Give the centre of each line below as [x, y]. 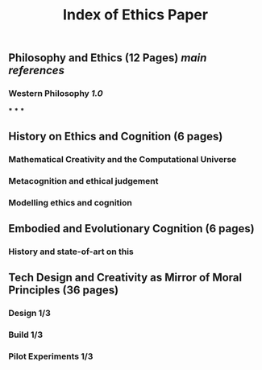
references [36, 71]
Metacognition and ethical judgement [83, 181]
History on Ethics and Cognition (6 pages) [116, 136]
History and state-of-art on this [71, 252]
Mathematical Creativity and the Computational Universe [123, 159]
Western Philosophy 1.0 [56, 94]
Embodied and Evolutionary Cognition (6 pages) [132, 229]
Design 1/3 [29, 314]
